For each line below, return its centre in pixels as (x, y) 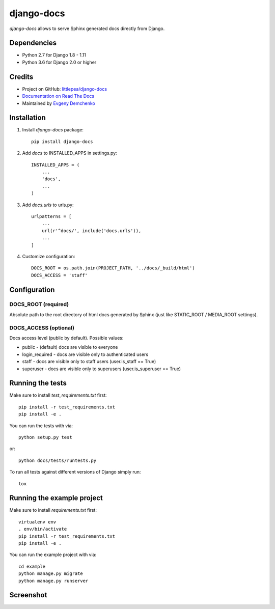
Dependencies (33, 43)
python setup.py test (45, 437)
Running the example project (56, 498)
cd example (32, 566)
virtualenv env (37, 522)
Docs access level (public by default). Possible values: (66, 338)
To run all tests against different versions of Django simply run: (75, 472)
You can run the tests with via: (41, 426)
